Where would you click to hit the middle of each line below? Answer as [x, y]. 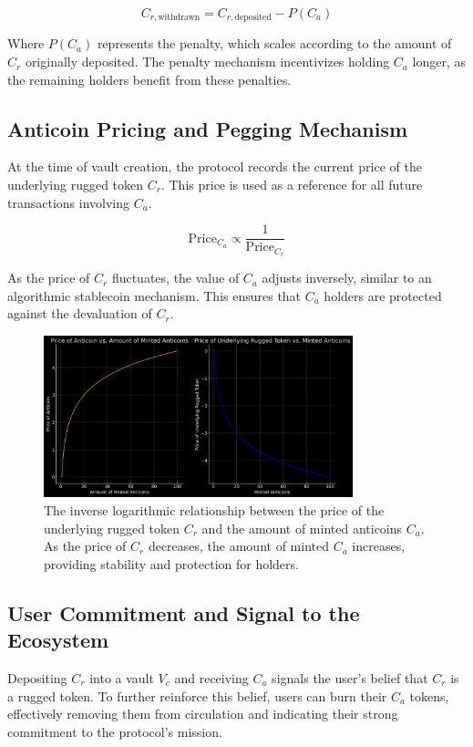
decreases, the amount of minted [238, 546]
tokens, [429, 695]
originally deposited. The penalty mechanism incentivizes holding [207, 62]
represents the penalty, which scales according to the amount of [274, 43]
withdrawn [179, 18]
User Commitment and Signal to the [184, 612]
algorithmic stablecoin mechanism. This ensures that [154, 295]
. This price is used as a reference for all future [292, 185]
